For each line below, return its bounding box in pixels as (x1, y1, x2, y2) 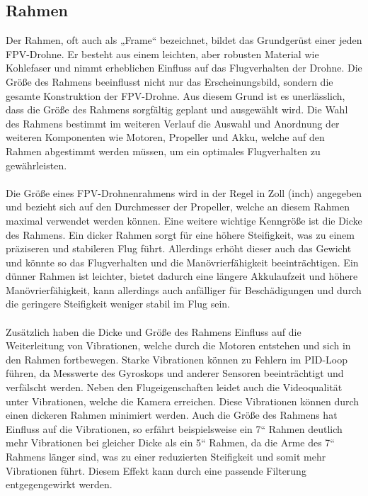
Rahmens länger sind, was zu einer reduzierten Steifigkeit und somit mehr (6, 449, 326, 464)
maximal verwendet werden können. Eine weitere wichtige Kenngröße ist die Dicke (6, 213, 362, 227)
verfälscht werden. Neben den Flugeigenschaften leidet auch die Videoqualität (6, 380, 343, 395)
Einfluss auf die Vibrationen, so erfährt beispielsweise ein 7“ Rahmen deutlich (6, 421, 343, 436)
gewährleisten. (6, 157, 67, 172)
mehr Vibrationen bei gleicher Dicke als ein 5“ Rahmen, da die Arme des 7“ (6, 435, 335, 450)
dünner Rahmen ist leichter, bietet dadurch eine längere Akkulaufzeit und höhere (6, 269, 358, 283)
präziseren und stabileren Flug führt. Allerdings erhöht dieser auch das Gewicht (6, 241, 352, 256)
